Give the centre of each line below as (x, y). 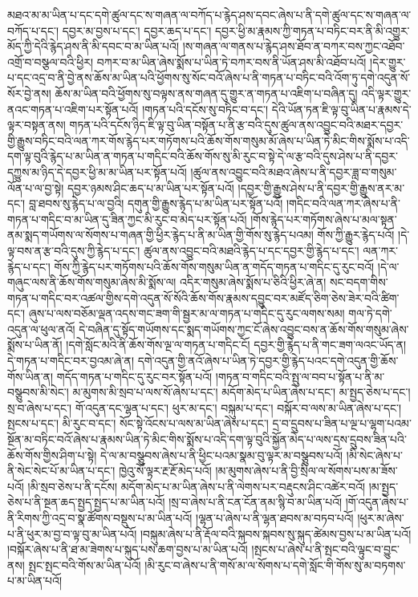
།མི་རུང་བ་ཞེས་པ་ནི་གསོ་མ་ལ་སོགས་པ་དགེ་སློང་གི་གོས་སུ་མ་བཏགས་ (275, 565)
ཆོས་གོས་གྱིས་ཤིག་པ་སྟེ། (52, 455)
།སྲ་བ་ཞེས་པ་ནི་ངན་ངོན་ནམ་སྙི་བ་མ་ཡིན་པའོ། (256, 502)
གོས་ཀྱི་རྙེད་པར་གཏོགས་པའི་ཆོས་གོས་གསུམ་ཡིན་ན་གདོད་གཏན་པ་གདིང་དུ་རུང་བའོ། (214, 266)
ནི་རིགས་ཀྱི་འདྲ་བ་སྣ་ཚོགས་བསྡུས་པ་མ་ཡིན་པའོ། (100, 518)
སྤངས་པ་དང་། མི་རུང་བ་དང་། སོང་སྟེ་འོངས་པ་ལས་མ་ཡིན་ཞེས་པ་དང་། (138, 423)
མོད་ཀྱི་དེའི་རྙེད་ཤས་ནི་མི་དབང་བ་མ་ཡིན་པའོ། (93, 46)
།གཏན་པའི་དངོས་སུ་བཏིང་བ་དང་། (205, 109)
